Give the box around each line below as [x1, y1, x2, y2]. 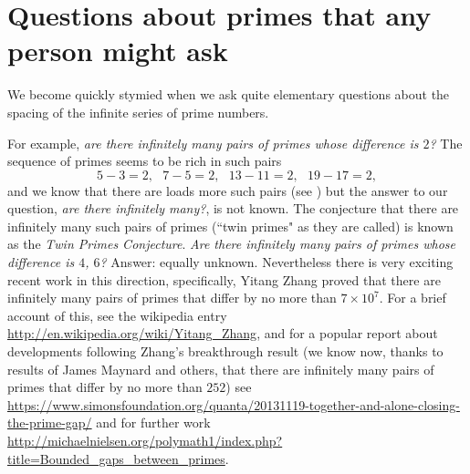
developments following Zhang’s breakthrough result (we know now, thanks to [7, 342, 444, 361]
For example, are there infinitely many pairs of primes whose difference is [7, 133, 419, 152]
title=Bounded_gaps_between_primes [7, 448, 225, 468]
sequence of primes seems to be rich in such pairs [7, 151, 282, 170]
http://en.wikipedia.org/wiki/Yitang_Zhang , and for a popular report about [7, 324, 438, 343]
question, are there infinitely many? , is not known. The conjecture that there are [7, 199, 459, 218]
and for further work [96, 413, 211, 432]
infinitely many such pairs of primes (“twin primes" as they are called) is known [7, 216, 454, 235]
